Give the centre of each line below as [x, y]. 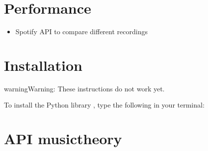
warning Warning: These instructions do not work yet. [84, 88]
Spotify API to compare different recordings [81, 32]
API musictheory [63, 139]
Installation [43, 65]
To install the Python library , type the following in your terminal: [104, 105]
